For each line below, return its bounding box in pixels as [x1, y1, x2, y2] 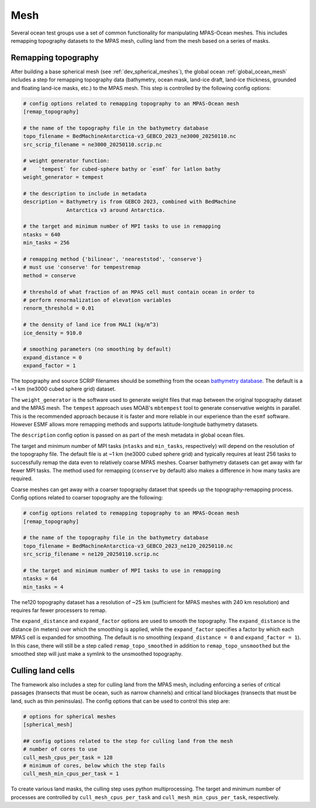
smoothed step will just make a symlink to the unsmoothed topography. [11, 650, 183, 657]
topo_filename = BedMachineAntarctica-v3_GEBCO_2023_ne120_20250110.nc [23, 542, 233, 549]
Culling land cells [11, 665, 75, 676]
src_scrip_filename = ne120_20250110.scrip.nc [23, 551, 159, 557]
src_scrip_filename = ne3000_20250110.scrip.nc [23, 141, 162, 148]
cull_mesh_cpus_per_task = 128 [23, 754, 114, 761]
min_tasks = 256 [23, 239, 70, 246]
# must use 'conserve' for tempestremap [23, 264, 140, 271]
